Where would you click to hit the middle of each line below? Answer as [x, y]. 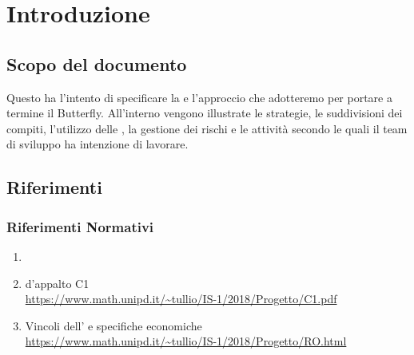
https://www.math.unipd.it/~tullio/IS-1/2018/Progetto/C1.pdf [181, 299]
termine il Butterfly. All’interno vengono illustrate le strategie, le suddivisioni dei [205, 113]
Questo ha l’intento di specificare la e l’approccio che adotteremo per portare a [199, 97]
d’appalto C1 [57, 283]
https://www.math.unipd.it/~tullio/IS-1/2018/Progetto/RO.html [186, 341]
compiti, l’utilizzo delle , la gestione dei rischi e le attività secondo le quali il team [207, 128]
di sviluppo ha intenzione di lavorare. [98, 144]
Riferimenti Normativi [80, 226]
